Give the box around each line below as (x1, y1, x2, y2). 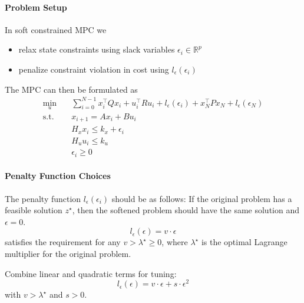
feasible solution (5, 204, 62, 216)
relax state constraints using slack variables (18, 43, 175, 56)
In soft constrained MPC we (5, 23, 107, 35)
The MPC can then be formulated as (5, 83, 138, 95)
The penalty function (5, 192, 81, 204)
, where (161, 236, 188, 248)
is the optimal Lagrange (201, 236, 288, 248)
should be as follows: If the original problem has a (111, 192, 292, 204)
